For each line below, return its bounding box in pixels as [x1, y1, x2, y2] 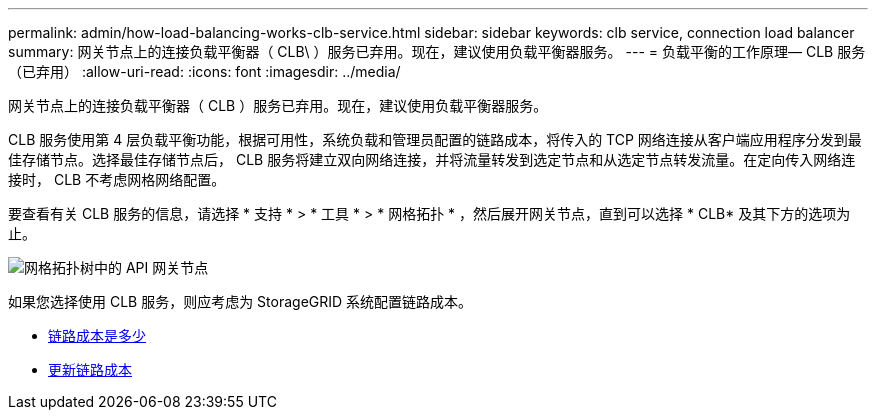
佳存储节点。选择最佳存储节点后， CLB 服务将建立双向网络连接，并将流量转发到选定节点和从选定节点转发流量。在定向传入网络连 [8, 151, 856, 168]
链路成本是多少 [48, 327, 146, 344]
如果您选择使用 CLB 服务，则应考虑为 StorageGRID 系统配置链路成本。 [8, 293, 473, 310]
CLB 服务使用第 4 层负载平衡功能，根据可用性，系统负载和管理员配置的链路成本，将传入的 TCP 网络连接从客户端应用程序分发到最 [8, 131, 862, 148]
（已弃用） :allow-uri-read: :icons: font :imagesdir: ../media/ [8, 63, 401, 80]
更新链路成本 [48, 361, 132, 378]
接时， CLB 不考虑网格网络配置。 [8, 171, 226, 188]
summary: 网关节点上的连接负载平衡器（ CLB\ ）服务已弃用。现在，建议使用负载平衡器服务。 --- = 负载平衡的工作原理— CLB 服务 [8, 43, 866, 60]
